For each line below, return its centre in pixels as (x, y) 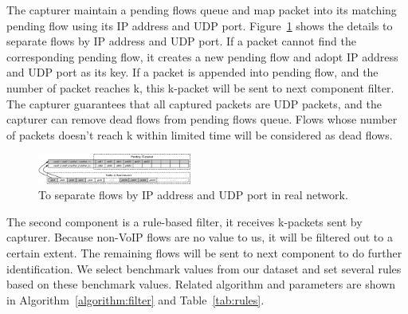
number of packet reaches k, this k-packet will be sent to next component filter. (200, 87)
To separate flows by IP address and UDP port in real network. (193, 195)
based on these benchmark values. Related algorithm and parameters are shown (201, 284)
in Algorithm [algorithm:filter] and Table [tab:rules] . (135, 299)
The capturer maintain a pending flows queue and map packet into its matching (202, 10)
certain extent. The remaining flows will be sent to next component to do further (204, 252)
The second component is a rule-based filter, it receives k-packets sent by (184, 221)
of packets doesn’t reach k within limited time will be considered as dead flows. (200, 134)
